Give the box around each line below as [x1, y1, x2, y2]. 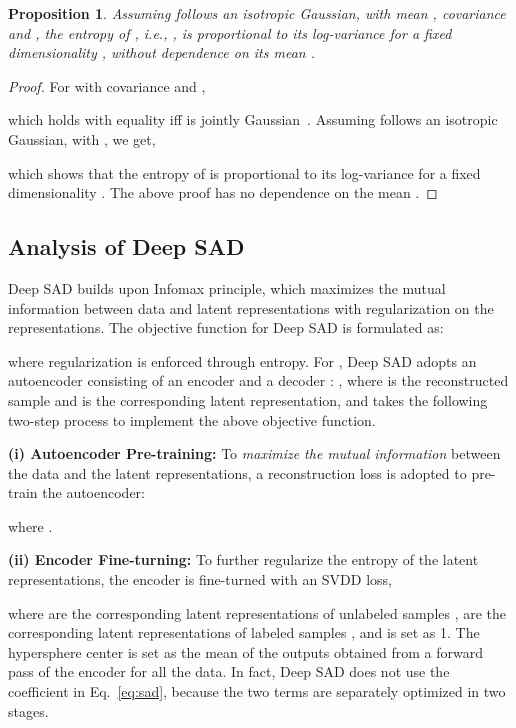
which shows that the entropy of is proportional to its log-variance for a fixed [8, 162, 481, 183]
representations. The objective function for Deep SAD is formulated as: [8, 317, 444, 338]
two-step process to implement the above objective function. [8, 409, 376, 430]
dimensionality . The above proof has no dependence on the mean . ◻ [8, 182, 438, 203]
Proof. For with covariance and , [8, 75, 206, 96]
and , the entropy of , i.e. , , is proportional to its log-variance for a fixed [8, 22, 452, 43]
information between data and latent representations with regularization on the [8, 297, 494, 318]
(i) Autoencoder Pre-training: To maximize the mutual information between [8, 443, 501, 464]
